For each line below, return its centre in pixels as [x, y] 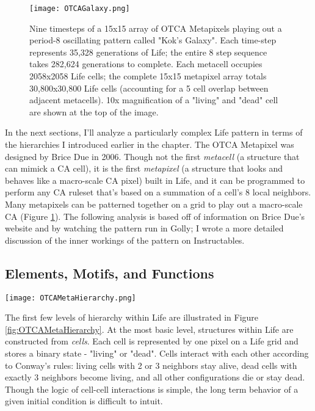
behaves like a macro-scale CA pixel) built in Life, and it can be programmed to [155, 180]
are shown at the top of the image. [94, 111]
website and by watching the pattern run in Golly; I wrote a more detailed [144, 228]
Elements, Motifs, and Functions [110, 273]
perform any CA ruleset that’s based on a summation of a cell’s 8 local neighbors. [158, 192]
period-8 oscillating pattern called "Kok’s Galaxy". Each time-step [153, 40]
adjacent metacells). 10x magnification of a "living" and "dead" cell [154, 100]
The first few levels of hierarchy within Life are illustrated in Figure [132, 317]
